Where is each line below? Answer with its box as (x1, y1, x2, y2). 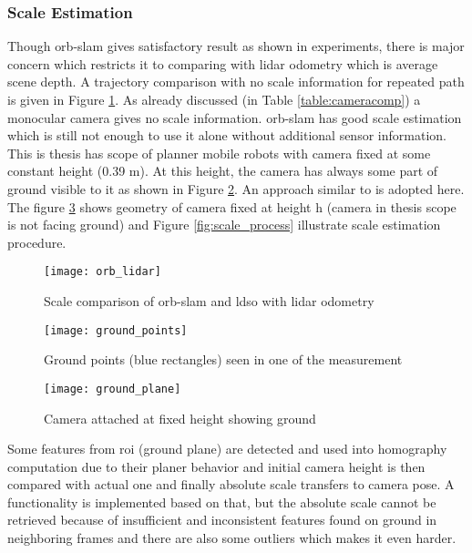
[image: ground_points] (44, 323, 188, 337)
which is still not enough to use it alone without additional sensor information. (7, 126, 446, 145)
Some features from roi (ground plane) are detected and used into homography (7, 439, 447, 458)
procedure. (7, 232, 67, 251)
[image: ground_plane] (44, 382, 181, 395)
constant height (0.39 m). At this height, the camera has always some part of (7, 161, 438, 180)
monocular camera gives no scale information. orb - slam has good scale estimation (7, 108, 462, 127)
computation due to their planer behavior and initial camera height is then (7, 456, 426, 476)
